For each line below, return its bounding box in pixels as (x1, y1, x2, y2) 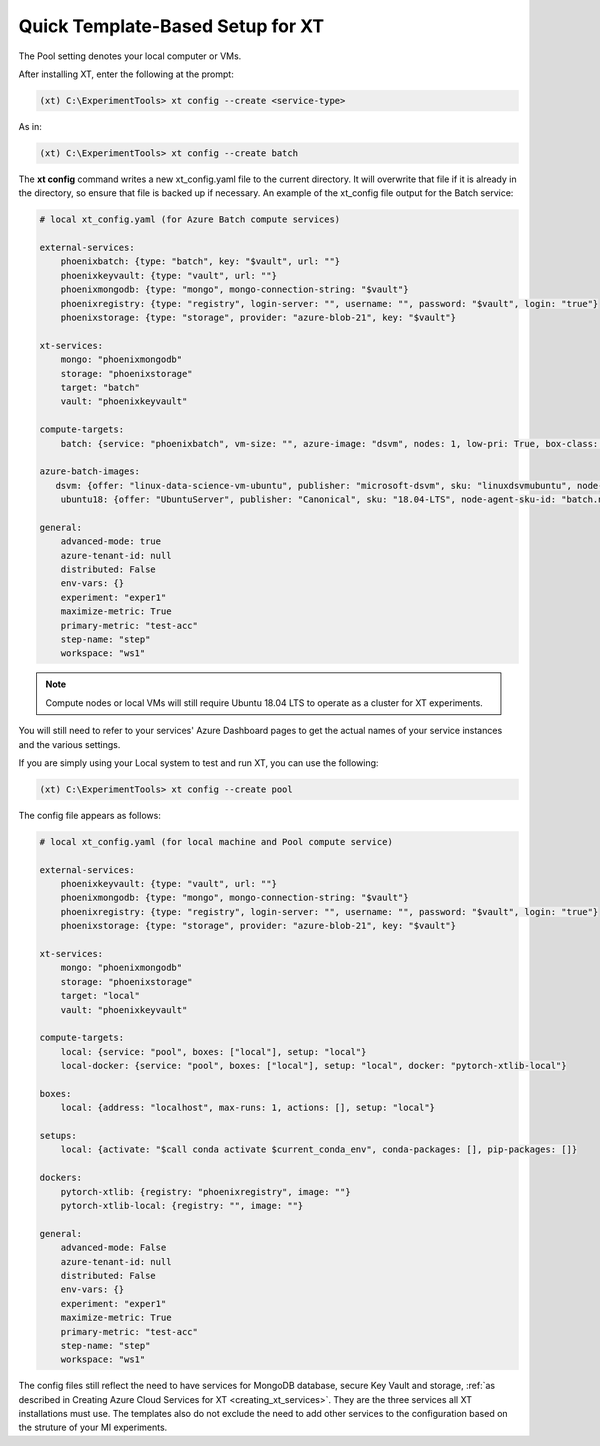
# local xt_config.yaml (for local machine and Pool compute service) (39, 836, 394, 847)
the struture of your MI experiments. (18, 1421, 168, 1434)
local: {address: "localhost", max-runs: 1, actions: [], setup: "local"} (60, 1102, 435, 1114)
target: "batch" (60, 381, 140, 393)
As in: (18, 120, 42, 132)
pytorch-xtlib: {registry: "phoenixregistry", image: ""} (60, 1186, 351, 1197)
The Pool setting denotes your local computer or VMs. (18, 50, 242, 62)
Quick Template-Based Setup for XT (18, 15, 325, 37)
